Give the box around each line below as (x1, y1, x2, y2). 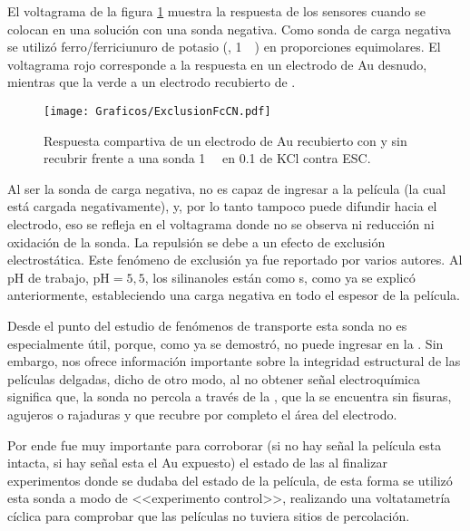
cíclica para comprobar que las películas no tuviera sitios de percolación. (7, 506, 410, 525)
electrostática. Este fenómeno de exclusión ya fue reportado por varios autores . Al (7, 250, 463, 269)
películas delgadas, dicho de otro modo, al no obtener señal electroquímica (7, 369, 420, 388)
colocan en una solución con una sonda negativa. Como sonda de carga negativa (7, 19, 452, 38)
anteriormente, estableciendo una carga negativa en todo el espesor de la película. (7, 285, 460, 304)
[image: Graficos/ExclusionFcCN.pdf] (44, 104, 271, 118)
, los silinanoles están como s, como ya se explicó (144, 267, 416, 286)
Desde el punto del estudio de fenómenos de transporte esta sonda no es (7, 315, 407, 334)
